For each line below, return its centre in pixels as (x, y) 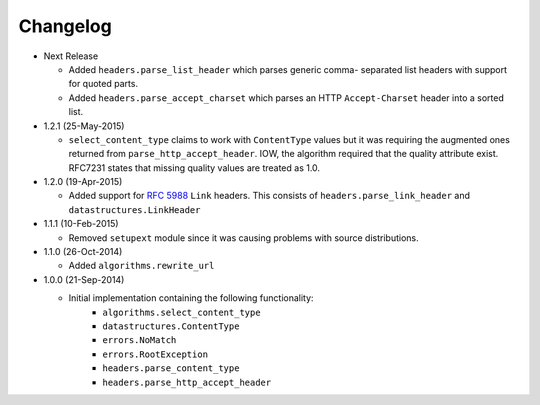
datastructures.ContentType (171, 326)
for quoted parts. (103, 84)
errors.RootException (155, 354)
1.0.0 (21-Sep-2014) (84, 279)
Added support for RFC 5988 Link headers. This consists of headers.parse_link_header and (269, 196)
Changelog (65, 26)
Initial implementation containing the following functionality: (191, 298)
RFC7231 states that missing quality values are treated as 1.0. (194, 167)
